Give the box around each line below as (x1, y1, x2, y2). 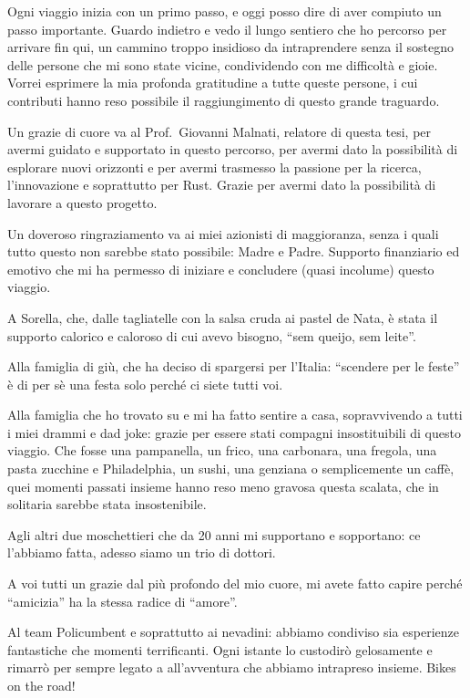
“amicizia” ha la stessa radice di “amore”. (7, 591, 238, 610)
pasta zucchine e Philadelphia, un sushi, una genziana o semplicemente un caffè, (7, 459, 455, 478)
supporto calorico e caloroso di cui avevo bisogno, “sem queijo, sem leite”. (7, 326, 416, 345)
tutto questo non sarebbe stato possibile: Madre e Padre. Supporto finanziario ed (7, 242, 460, 261)
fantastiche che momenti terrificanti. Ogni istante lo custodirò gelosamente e (7, 640, 433, 659)
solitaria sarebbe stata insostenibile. (7, 495, 207, 514)
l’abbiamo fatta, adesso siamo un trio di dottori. (7, 543, 276, 562)
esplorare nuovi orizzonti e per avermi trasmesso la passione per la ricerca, (7, 157, 422, 176)
